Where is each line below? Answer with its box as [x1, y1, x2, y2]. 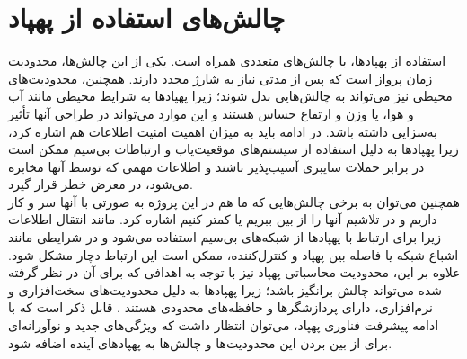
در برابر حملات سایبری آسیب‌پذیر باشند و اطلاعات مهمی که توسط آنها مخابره [8, 157, 425, 175]
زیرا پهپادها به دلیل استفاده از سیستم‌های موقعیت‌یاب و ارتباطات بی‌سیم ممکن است [8, 139, 459, 158]
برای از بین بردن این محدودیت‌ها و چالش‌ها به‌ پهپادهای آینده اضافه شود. [8, 333, 392, 352]
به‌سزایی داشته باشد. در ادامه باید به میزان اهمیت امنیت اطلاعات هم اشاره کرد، [8, 121, 438, 140]
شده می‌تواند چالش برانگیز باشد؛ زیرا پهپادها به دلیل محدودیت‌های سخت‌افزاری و [8, 280, 442, 299]
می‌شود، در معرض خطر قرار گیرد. [8, 175, 193, 193]
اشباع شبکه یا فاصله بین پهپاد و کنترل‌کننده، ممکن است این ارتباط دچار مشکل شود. [8, 245, 459, 264]
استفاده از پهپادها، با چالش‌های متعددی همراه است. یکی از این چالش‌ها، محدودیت [8, 51, 446, 70]
